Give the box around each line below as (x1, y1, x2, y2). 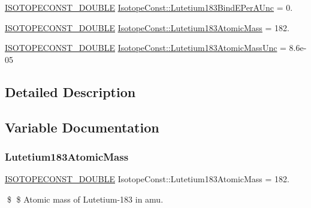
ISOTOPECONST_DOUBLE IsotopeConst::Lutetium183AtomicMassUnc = (5, 41, 286, 54)
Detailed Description (5, 82, 136, 101)
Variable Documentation (5, 117, 159, 136)
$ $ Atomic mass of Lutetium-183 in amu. (7, 192, 164, 205)
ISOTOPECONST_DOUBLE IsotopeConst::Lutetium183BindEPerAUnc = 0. (5, 1, 293, 13)
